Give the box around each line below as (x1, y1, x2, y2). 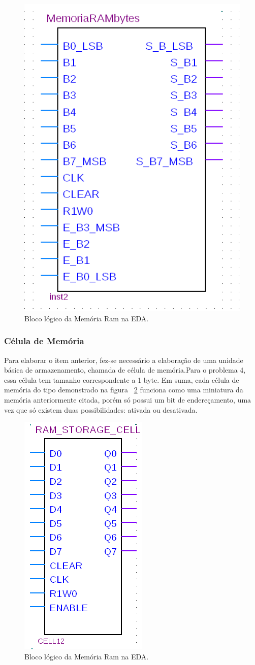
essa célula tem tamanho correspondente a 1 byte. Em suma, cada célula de (4, 374, 239, 385)
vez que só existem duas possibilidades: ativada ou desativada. (4, 404, 198, 415)
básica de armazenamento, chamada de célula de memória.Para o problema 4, (4, 364, 246, 375)
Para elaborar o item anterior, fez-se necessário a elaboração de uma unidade (4, 354, 243, 365)
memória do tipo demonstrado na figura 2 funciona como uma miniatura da (4, 384, 243, 395)
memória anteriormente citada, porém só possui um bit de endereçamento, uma (4, 394, 251, 405)
